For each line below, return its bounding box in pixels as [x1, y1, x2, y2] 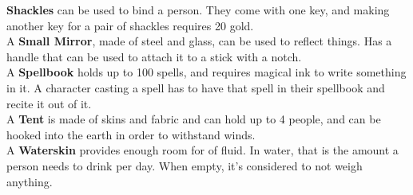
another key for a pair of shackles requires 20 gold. [6, 17, 254, 33]
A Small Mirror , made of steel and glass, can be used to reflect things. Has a [6, 33, 392, 49]
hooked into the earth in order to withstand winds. [6, 126, 256, 142]
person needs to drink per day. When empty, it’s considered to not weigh [6, 157, 363, 174]
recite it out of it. [6, 95, 92, 111]
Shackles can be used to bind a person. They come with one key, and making [6, 2, 390, 18]
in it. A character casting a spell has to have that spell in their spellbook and [6, 79, 385, 96]
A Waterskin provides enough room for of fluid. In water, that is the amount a [6, 142, 399, 158]
